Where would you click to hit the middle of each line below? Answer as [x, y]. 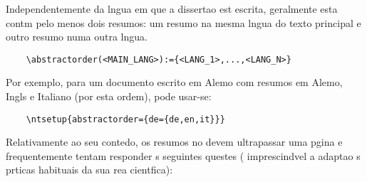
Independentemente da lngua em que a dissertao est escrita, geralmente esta [172, 9]
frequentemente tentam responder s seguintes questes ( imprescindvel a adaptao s [183, 155]
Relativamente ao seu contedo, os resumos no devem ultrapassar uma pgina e [174, 142]
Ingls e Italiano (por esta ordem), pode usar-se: [109, 96]
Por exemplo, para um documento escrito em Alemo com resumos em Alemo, [174, 82]
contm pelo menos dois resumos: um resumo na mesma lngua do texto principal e [183, 22]
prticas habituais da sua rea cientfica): [89, 170]
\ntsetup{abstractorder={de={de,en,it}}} [125, 119]
